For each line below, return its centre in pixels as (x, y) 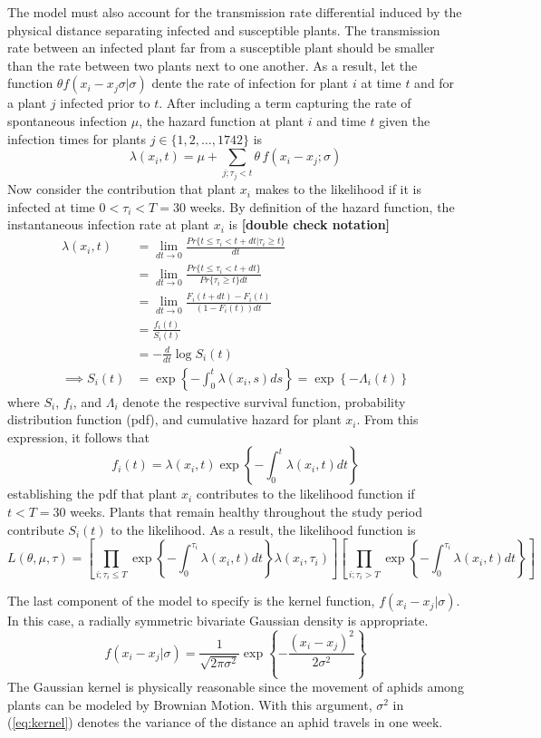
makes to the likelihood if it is (338, 189)
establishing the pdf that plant (92, 494)
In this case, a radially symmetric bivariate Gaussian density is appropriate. (218, 621)
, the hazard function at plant (222, 120)
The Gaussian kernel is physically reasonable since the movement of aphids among (236, 687)
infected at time (51, 206)
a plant (27, 103)
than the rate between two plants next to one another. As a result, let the (213, 65)
